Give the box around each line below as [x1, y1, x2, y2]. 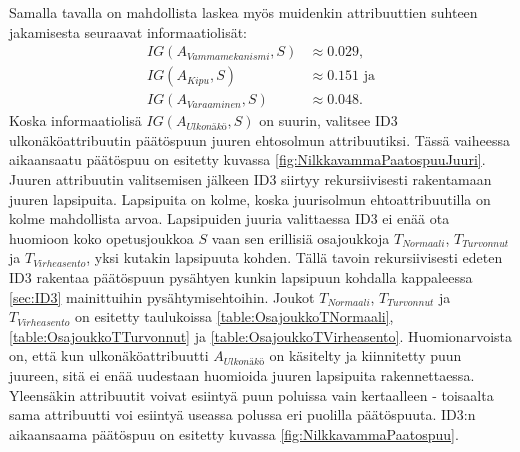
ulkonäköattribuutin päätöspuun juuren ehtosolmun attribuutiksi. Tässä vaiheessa [9, 129, 510, 150]
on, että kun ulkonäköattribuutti [9, 345, 209, 366]
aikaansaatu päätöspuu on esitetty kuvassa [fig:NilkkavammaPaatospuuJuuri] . [9, 149, 486, 170]
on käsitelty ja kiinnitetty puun [269, 345, 462, 366]
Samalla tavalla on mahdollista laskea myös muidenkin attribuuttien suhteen [9, 2, 478, 22]
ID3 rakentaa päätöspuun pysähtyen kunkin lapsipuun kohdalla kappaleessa [9, 267, 473, 288]
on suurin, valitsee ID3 [259, 110, 398, 131]
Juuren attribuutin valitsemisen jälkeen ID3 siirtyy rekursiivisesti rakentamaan [9, 169, 492, 190]
